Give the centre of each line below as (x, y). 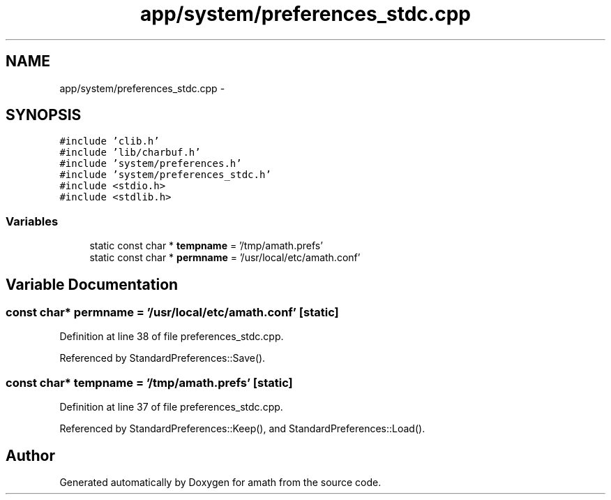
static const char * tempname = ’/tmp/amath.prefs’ (206, 246)
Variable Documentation (92, 284)
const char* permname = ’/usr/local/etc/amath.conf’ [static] (172, 312)
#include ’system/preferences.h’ (151, 164)
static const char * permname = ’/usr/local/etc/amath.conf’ (225, 258)
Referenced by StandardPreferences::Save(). (163, 358)
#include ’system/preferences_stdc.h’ (165, 175)
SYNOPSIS (44, 115)
